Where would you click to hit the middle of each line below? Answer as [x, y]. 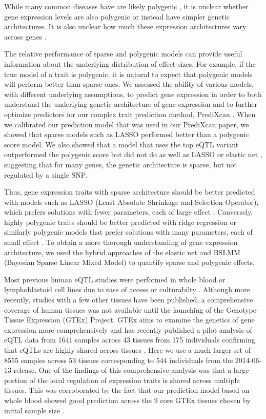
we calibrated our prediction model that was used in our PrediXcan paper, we [127, 124]
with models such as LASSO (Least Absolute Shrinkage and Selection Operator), [131, 202]
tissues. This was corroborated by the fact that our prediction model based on [127, 390]
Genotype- [242, 309]
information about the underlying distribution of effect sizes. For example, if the [130, 63]
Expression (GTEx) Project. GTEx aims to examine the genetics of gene [140, 320]
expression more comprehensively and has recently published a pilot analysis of [128, 329]
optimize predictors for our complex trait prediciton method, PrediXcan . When [130, 114]
